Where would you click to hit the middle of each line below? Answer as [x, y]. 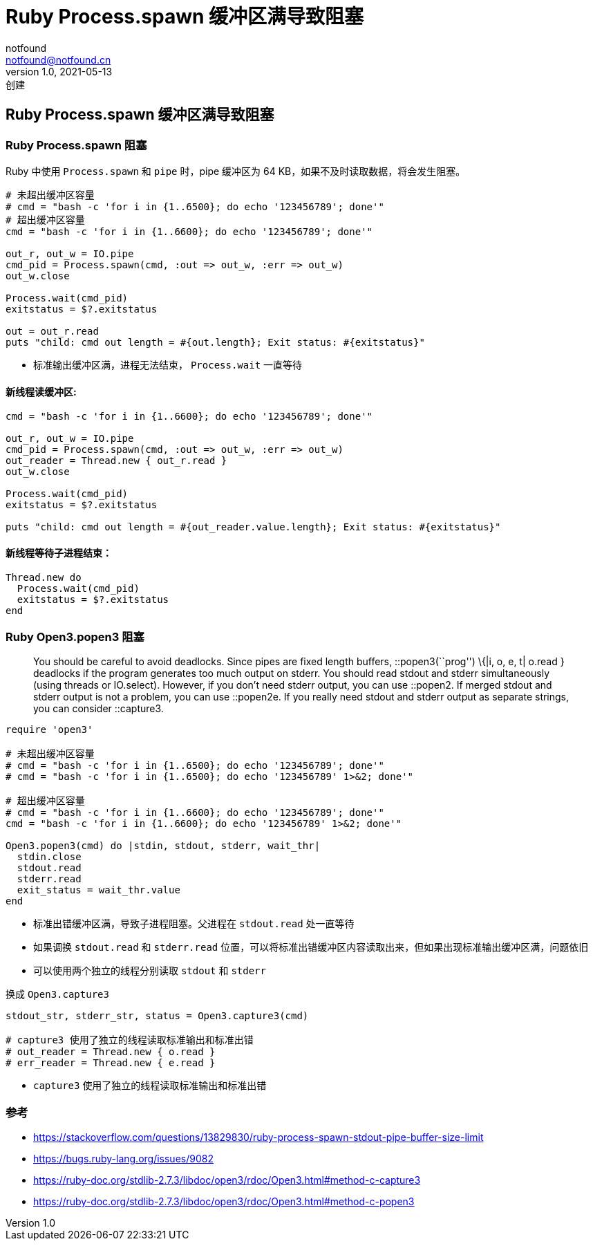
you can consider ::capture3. [98, 709]
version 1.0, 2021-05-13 [59, 71]
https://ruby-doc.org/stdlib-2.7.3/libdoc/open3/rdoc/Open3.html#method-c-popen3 [224, 1201]
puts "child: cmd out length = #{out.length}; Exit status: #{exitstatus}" [215, 342]
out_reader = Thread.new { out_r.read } [116, 461]
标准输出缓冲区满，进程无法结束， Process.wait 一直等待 [168, 364]
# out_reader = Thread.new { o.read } [111, 1052]
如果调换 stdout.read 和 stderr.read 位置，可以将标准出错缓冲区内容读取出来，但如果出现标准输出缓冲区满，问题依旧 [311, 947]
